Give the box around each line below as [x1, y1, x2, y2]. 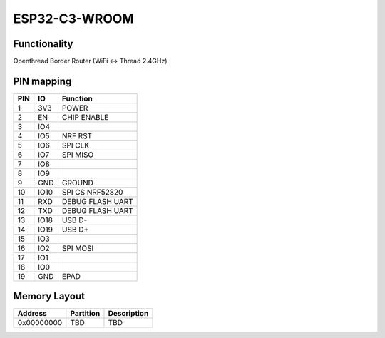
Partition [70, 309, 101, 319]
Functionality [13, 38, 73, 50]
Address [17, 309, 48, 319]
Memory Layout [13, 290, 86, 302]
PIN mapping [13, 75, 72, 87]
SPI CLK [61, 140, 90, 150]
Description [108, 309, 149, 319]
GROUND [61, 178, 94, 188]
